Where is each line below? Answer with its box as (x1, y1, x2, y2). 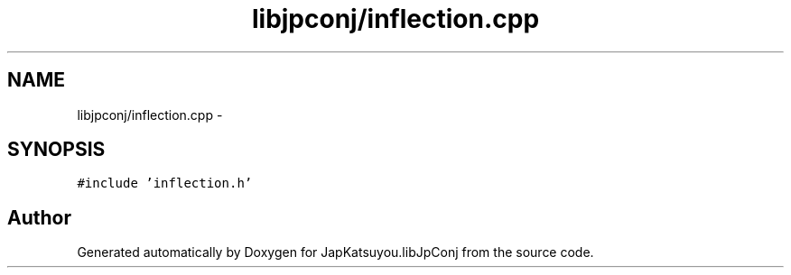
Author (7, 206, 71, 229)
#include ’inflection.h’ (77, 176, 253, 191)
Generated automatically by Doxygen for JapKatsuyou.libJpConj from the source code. (77, 244, 594, 261)
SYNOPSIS (7, 138, 106, 161)
